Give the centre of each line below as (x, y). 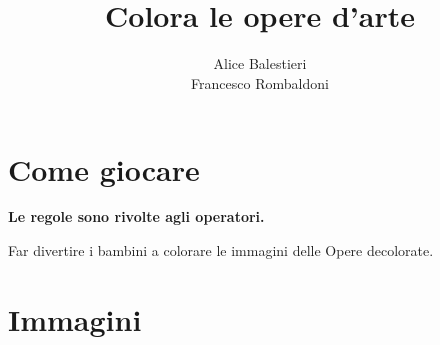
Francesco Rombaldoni (260, 82)
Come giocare (104, 168)
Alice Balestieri (260, 63)
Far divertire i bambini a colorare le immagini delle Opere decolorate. (221, 250)
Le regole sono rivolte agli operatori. (136, 216)
